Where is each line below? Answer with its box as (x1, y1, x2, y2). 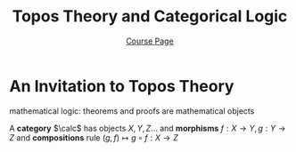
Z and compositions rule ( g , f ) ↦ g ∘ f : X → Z (9, 132, 178, 143)
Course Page (126, 36, 174, 46)
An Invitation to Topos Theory (9, 76, 234, 96)
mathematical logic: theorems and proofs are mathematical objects (9, 105, 255, 116)
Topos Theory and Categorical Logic (12, 6, 288, 27)
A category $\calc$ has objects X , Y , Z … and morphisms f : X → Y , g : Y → (9, 123, 286, 133)
